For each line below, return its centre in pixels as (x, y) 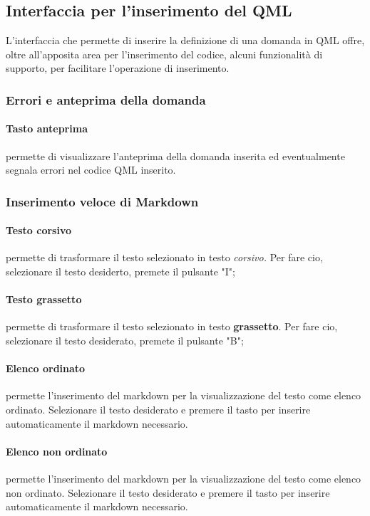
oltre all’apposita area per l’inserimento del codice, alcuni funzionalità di (164, 54)
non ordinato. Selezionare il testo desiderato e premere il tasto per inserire (168, 492)
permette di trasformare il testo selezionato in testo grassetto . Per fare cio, (172, 326)
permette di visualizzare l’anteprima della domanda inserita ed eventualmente (175, 156)
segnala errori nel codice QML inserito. (91, 170)
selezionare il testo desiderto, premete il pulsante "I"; (120, 272)
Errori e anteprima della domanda (106, 99)
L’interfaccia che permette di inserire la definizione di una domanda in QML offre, (185, 40)
